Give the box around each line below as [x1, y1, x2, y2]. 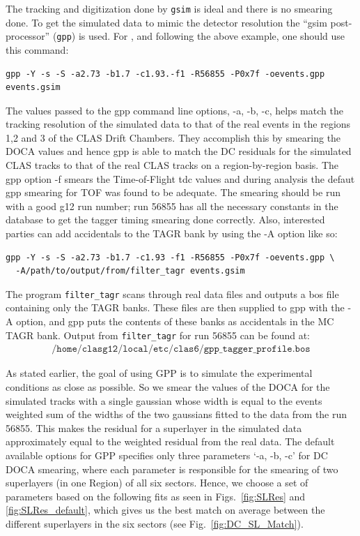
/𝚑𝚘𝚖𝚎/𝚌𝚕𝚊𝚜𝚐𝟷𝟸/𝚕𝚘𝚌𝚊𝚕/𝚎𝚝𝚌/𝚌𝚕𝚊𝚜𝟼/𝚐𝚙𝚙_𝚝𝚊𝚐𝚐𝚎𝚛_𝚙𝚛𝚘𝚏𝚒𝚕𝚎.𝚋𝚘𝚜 [52, 344, 311, 355]
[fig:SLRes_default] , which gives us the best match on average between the [6, 502, 325, 517]
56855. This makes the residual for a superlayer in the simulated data [6, 420, 302, 435]
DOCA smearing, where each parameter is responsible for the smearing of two [6, 461, 338, 476]
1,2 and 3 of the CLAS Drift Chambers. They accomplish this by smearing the [6, 130, 341, 144]
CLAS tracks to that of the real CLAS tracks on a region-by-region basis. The [6, 158, 339, 172]
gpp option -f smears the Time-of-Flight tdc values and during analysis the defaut [6, 171, 355, 186]
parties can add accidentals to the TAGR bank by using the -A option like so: [6, 226, 338, 241]
